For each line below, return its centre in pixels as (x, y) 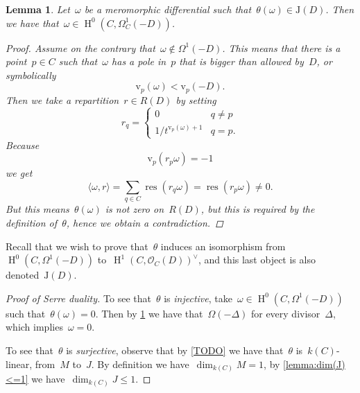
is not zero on (134, 209)
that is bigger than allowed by (241, 61)
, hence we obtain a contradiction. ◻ (145, 222)
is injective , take (198, 298)
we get (19, 173)
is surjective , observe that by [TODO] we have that (175, 350)
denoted (23, 275)
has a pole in (139, 61)
